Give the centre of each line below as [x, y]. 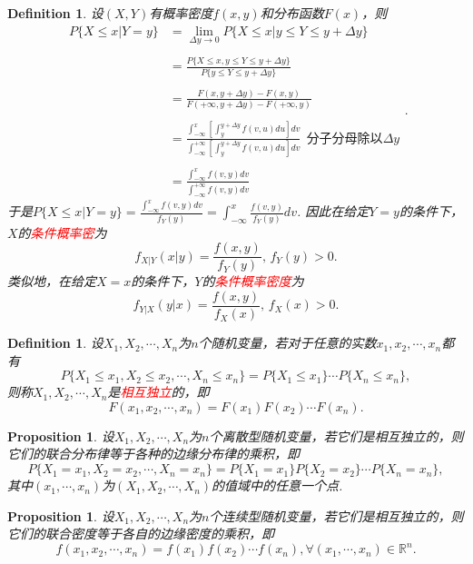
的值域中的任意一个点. [277, 485]
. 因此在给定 [333, 211]
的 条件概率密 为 [62, 232]
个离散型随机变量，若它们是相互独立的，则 [336, 435]
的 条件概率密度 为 [253, 281]
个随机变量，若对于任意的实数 [287, 343]
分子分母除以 [345, 139]
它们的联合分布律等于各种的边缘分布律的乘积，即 [153, 454]
